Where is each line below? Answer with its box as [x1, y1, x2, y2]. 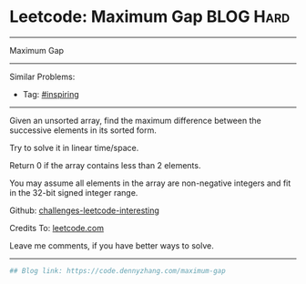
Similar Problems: [9, 71, 76, 82]
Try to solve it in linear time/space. [9, 142, 139, 153]
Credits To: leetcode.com [9, 222, 105, 233]
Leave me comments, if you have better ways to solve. [9, 239, 214, 251]
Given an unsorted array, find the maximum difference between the [9, 115, 261, 126]
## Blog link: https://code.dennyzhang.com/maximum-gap [9, 266, 226, 275]
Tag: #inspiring [22, 88, 79, 99]
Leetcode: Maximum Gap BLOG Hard [9, 6, 291, 27]
